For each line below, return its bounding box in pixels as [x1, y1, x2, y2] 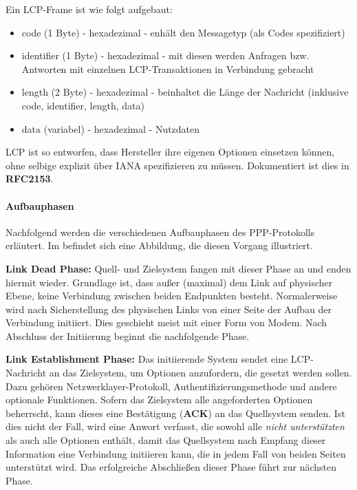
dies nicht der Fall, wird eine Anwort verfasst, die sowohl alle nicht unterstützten [6, 419, 345, 434]
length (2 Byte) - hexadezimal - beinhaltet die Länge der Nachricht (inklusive [21, 85, 349, 99]
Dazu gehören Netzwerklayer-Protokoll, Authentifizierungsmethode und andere [6, 379, 337, 393]
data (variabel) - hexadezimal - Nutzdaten [21, 121, 200, 136]
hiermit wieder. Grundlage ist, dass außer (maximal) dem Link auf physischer [6, 275, 333, 289]
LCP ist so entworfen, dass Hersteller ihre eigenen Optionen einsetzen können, [6, 145, 335, 159]
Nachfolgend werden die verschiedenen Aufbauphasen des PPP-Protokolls [6, 224, 315, 239]
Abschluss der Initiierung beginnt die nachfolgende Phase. [6, 328, 250, 343]
